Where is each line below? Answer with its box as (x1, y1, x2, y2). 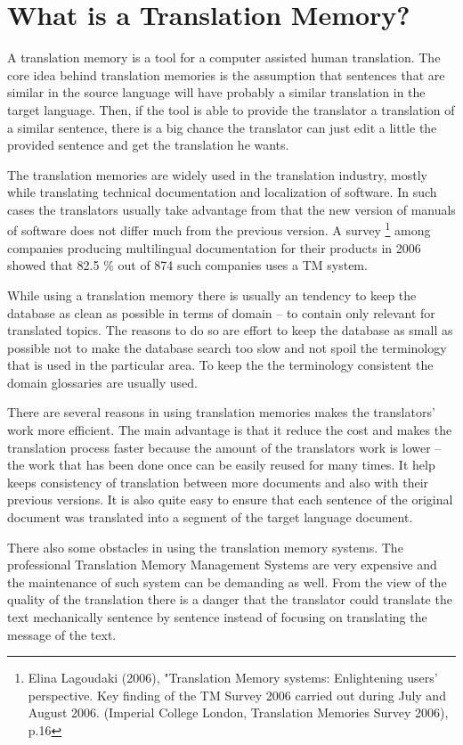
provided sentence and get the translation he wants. (7, 135, 289, 154)
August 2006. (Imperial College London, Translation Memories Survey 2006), (28, 703, 449, 722)
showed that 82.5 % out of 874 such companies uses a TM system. (7, 256, 368, 274)
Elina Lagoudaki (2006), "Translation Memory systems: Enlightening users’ (28, 668, 438, 687)
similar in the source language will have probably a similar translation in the (7, 83, 426, 102)
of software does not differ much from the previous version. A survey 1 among (7, 218, 431, 240)
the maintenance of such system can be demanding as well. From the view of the (7, 572, 447, 591)
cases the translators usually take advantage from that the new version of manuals (7, 200, 456, 218)
